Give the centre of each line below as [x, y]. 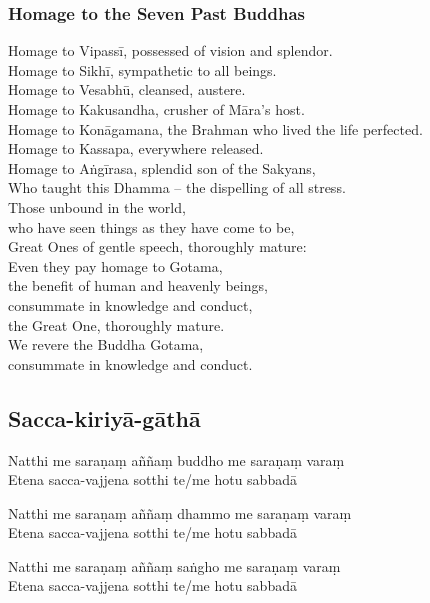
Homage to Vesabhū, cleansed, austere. [127, 89]
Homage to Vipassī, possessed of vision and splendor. [170, 50]
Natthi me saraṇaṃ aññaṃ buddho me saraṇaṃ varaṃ [176, 459]
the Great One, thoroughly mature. [116, 324]
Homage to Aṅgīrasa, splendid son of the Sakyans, [162, 167]
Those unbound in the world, [97, 206]
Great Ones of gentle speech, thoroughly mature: [157, 246]
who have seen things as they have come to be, [151, 226]
